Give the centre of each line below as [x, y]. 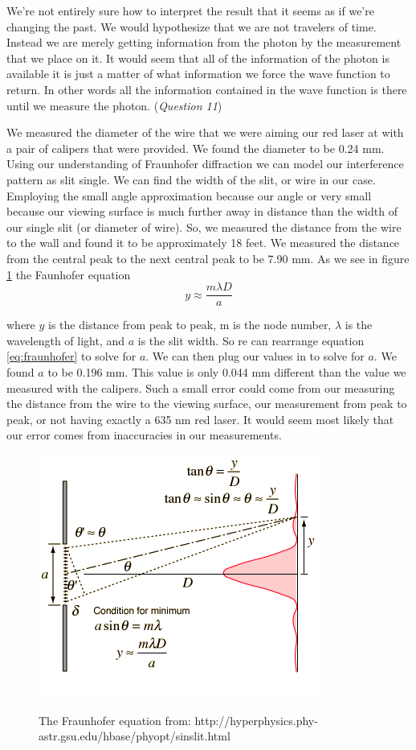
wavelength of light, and [66, 340]
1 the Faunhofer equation [69, 274]
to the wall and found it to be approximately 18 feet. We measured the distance [203, 243]
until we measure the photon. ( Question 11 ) [114, 105]
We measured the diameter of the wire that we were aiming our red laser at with [205, 132]
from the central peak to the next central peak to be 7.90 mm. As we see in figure [208, 258]
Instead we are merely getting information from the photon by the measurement [204, 42]
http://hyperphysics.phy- [256, 720]
